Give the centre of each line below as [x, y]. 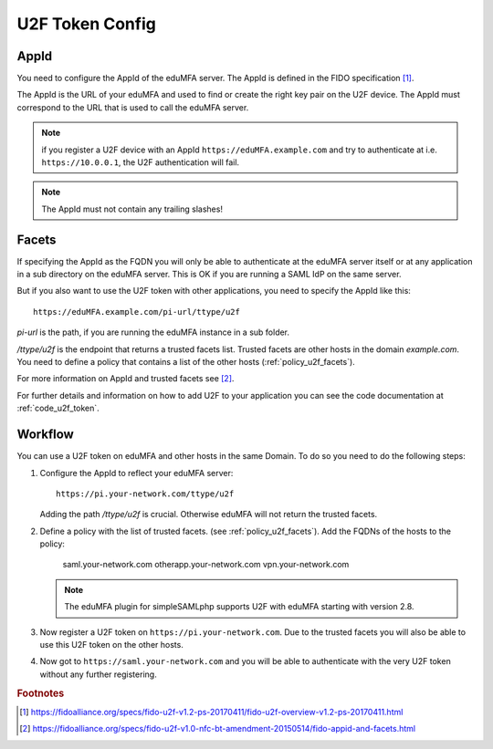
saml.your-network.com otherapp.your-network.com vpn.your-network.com [206, 565]
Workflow [46, 435]
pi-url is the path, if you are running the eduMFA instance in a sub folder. [153, 332]
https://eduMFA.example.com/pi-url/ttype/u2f [137, 312]
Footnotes [41, 693]
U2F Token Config [87, 24]
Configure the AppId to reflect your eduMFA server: [136, 473]
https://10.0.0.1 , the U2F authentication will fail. [141, 162]
